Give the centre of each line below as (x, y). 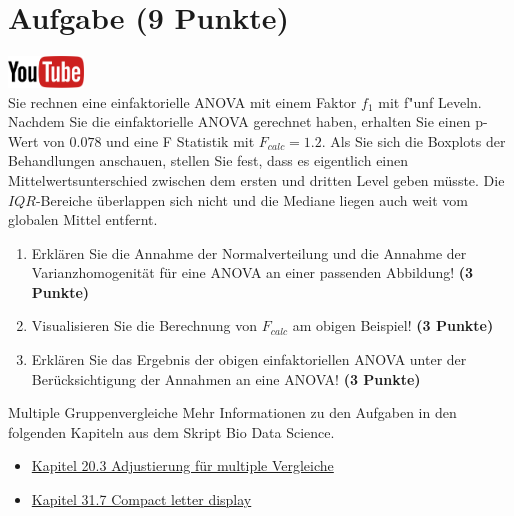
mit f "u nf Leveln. (430, 101)
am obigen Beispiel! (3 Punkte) (393, 325)
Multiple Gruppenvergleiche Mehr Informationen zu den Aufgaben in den (232, 412)
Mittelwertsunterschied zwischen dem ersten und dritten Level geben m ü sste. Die (256, 179)
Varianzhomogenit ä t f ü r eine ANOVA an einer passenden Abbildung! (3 (252, 272)
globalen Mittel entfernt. (83, 219)
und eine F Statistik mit (180, 140)
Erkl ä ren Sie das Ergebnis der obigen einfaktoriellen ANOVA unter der (249, 359)
